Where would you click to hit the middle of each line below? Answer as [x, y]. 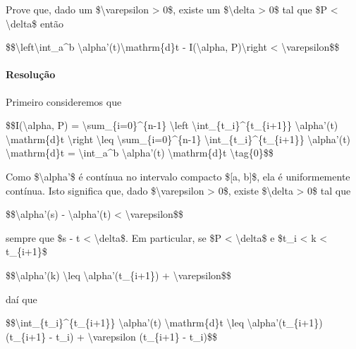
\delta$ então [35, 23]
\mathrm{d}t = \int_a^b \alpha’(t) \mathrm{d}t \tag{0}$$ [140, 153]
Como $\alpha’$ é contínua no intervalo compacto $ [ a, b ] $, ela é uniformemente [178, 176]
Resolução [31, 74]
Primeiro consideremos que [64, 101]
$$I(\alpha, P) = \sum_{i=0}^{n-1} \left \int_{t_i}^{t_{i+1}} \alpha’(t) [172, 125]
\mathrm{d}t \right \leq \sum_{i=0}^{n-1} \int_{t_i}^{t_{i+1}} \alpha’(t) [178, 139]
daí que [22, 299]
